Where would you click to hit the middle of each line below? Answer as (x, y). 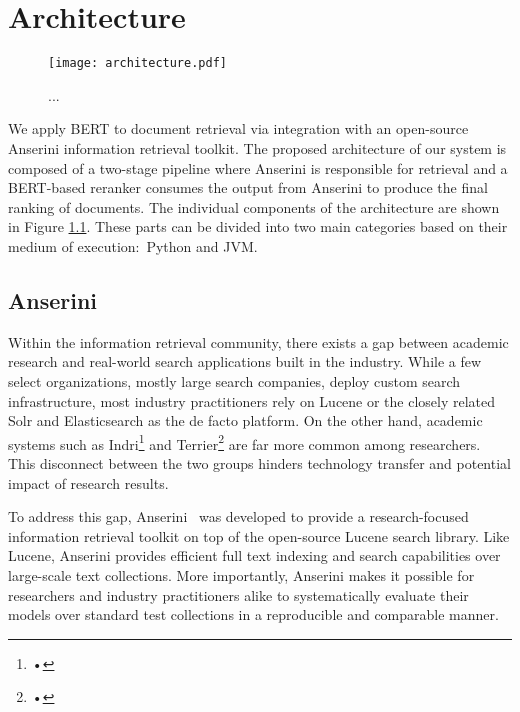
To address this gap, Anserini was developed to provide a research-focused (238, 516)
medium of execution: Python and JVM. (133, 245)
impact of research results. (88, 482)
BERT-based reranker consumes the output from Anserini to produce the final (248, 187)
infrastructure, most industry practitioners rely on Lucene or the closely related (252, 400)
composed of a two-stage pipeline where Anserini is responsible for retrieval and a (258, 167)
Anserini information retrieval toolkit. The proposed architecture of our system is (257, 147)
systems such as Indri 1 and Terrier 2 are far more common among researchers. (244, 442)
